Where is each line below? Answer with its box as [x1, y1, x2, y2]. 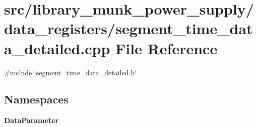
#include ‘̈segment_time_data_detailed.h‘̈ [4, 67, 137, 77]
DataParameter [4, 115, 59, 125]
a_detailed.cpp [4, 38, 110, 58]
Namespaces [4, 91, 69, 107]
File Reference [115, 38, 218, 58]
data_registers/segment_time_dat [4, 18, 253, 39]
